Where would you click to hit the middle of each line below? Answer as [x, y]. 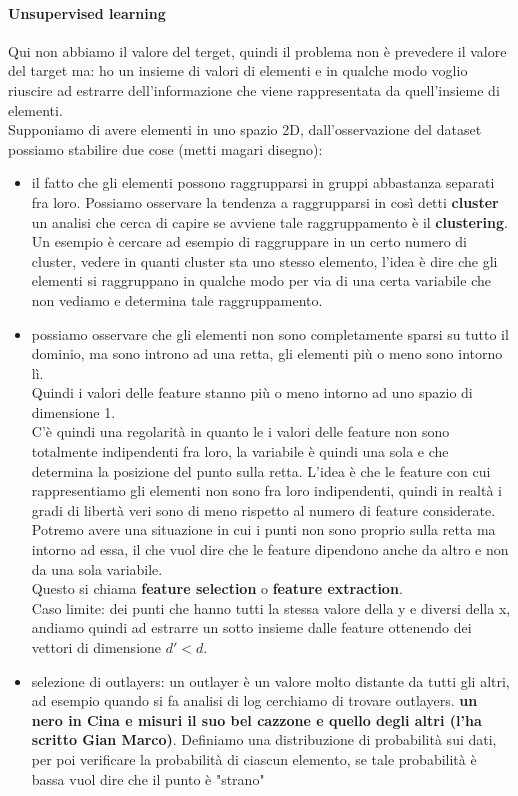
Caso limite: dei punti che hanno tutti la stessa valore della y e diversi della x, [271, 607]
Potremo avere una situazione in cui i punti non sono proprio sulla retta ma [263, 529]
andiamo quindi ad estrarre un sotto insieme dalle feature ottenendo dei [251, 627]
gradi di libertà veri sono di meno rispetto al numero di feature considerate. [263, 509]
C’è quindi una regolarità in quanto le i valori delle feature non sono [240, 431]
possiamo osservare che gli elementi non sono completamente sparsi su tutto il [270, 333]
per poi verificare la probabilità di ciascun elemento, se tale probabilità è [254, 758]
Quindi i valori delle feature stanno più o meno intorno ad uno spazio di [252, 392]
